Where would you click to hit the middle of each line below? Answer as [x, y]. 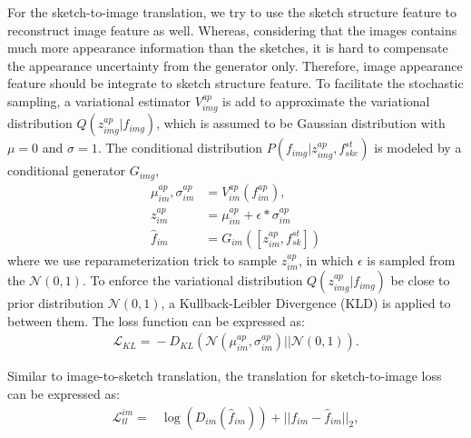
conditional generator [66, 170]
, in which [326, 259]
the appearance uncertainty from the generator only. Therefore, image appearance [235, 65]
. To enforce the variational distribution [192, 280]
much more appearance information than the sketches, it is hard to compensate [228, 48]
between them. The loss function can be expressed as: [156, 320]
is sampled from [411, 259]
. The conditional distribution [180, 148]
